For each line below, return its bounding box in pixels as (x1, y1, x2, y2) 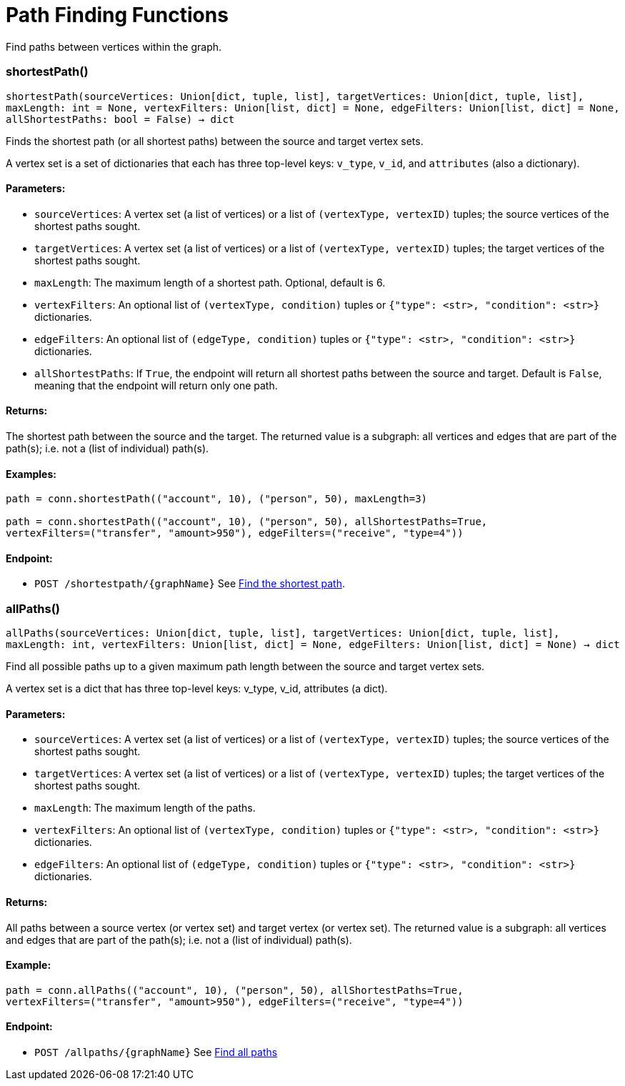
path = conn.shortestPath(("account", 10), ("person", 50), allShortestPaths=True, (6, 516, 488, 528)
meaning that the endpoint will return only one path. (34, 379, 278, 392)
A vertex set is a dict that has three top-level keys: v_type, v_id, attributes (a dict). (6, 682, 388, 695)
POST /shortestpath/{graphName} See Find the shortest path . (34, 577, 345, 590)
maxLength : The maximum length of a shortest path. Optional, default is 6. (34, 276, 386, 289)
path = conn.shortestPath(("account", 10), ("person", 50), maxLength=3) (6, 493, 428, 505)
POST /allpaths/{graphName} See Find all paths (34, 1046, 278, 1058)
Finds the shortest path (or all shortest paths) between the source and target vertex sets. (6, 134, 424, 147)
